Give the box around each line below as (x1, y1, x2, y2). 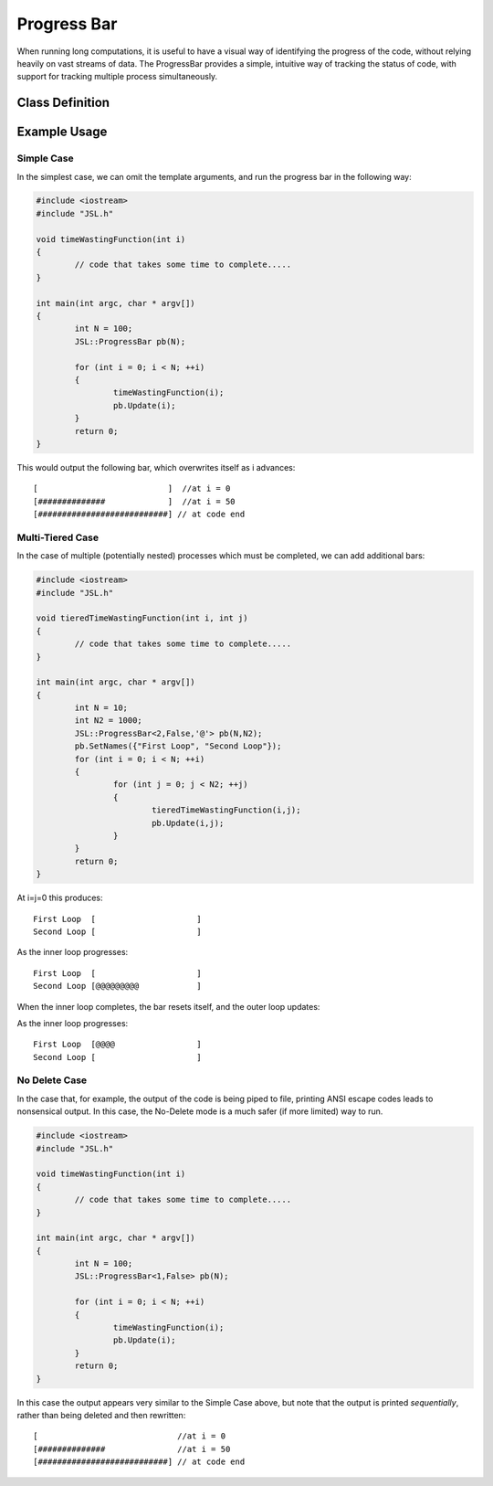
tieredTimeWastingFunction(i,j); (151, 805, 301, 815)
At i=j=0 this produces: (16, 892, 103, 904)
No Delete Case (16, 1074, 88, 1087)
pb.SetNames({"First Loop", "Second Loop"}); (74, 741, 282, 751)
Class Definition (16, 95, 110, 111)
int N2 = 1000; (74, 716, 143, 726)
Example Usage (16, 124, 108, 140)
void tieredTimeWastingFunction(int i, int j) (36, 613, 248, 623)
